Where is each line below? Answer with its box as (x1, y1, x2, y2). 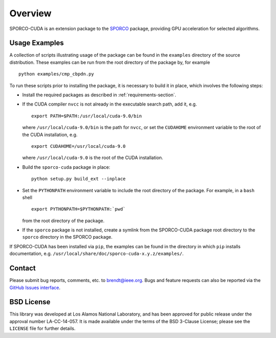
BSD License (9, 298, 51, 306)
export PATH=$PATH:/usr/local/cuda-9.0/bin (31, 113, 142, 119)
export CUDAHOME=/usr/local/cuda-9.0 (31, 143, 126, 149)
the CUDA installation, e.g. (22, 132, 78, 138)
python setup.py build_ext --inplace (31, 176, 126, 182)
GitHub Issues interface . (9, 284, 61, 291)
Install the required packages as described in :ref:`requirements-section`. (22, 92, 176, 98)
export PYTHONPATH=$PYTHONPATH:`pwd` (31, 206, 126, 212)
